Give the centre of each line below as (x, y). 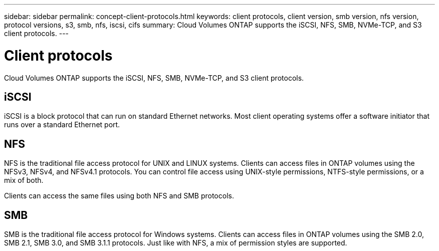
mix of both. (24, 180)
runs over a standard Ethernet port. (62, 125)
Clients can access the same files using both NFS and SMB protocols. (119, 196)
